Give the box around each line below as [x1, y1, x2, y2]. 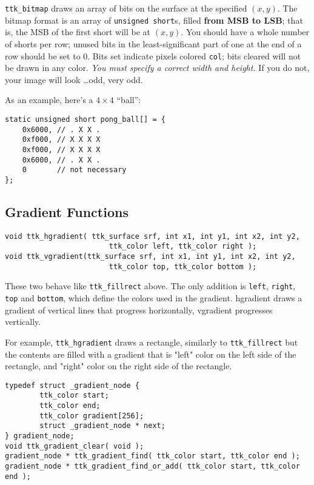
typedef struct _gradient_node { [5, 381, 139, 390]
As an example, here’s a [5, 93, 93, 106]
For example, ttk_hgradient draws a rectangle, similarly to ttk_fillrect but [5, 335, 298, 348]
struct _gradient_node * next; [39, 421, 165, 430]
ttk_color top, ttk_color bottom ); [109, 262, 257, 271]
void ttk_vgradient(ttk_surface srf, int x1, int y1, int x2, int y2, [5, 252, 296, 261]
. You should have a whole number [181, 25, 310, 38]
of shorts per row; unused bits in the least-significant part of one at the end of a [5, 37, 302, 50]
